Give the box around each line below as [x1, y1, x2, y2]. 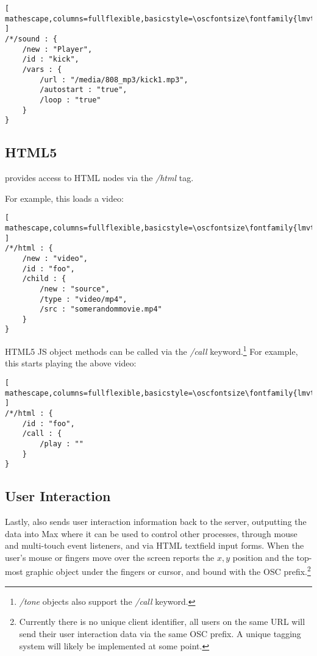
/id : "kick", [22, 55, 79, 64]
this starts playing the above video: [5, 357, 137, 369]
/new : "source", [40, 284, 110, 293]
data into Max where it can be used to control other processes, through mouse [5, 527, 297, 540]
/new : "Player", [22, 45, 93, 54]
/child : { [22, 274, 66, 283]
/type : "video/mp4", [40, 294, 127, 304]
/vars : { [22, 65, 62, 74]
